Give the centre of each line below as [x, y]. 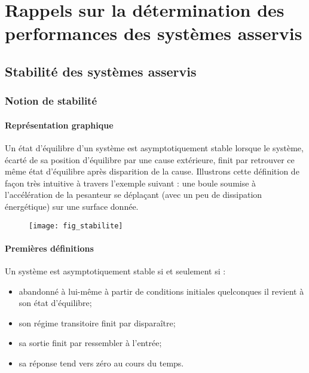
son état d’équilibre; [55, 303]
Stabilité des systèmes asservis [101, 71]
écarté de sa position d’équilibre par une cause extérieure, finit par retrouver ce [150, 159]
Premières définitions [49, 248]
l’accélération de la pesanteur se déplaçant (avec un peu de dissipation [134, 195]
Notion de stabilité [51, 101]
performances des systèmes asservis [154, 33]
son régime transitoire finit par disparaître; [97, 322]
